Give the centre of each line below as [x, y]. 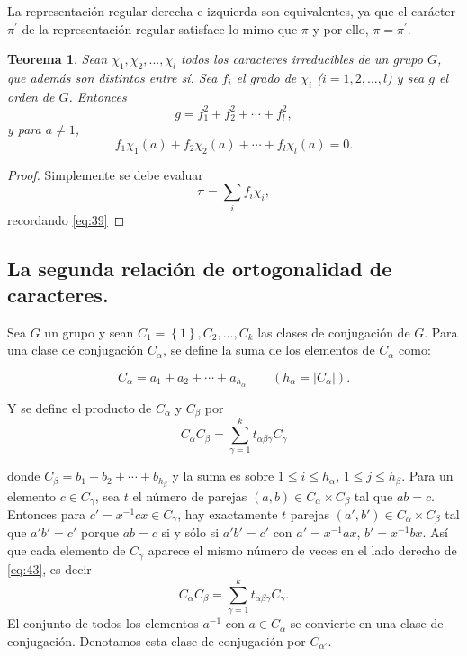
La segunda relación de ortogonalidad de [200, 268]
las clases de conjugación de [334, 332]
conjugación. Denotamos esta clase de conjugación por [157, 640]
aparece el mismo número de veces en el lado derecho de [302, 550]
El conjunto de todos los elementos [103, 623]
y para [24, 129]
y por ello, [341, 28]
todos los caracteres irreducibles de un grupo [301, 59]
